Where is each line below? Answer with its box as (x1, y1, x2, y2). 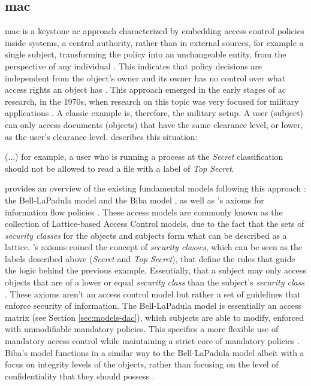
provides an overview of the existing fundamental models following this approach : (5, 182, 306, 194)
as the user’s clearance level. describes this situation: (5, 130, 198, 142)
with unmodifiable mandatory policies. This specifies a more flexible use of (5, 323, 279, 335)
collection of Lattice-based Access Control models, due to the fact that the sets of (5, 217, 304, 230)
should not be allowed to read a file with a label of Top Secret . (5, 162, 234, 174)
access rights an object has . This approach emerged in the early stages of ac (5, 83, 286, 96)
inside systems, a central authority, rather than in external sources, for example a (5, 36, 304, 48)
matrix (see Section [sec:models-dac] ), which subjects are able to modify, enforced (5, 311, 304, 323)
